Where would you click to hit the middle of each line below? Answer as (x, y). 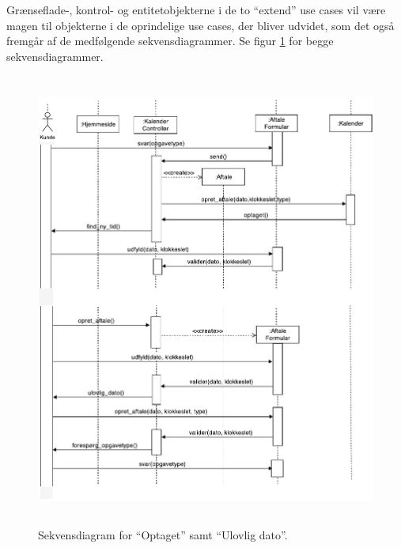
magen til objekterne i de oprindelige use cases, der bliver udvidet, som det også (200, 25)
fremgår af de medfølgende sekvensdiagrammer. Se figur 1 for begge (170, 41)
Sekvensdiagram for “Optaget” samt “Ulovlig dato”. (163, 534)
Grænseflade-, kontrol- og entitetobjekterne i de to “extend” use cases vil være (196, 9)
